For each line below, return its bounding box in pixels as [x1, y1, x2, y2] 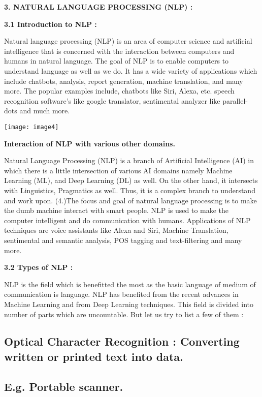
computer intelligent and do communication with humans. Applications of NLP [4, 215, 251, 225]
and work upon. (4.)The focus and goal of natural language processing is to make [4, 195, 257, 205]
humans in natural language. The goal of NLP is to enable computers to [4, 55, 229, 66]
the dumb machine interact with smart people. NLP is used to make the [4, 205, 229, 216]
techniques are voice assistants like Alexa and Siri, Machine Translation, [4, 225, 228, 235]
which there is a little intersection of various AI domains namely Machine [4, 165, 233, 175]
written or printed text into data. [4, 348, 183, 364]
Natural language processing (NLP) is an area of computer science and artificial [4, 36, 252, 46]
